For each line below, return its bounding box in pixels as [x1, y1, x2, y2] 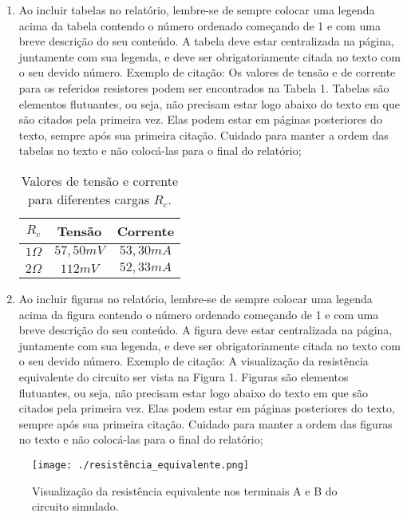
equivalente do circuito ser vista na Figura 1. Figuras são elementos [18, 368, 349, 385]
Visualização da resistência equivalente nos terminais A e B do [32, 482, 338, 499]
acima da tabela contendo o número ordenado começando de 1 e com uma [18, 17, 381, 34]
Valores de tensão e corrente [21, 171, 179, 190]
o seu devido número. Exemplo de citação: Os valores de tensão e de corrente [18, 64, 396, 81]
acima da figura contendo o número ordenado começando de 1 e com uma [18, 306, 379, 322]
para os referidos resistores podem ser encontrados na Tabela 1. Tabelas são [18, 79, 389, 96]
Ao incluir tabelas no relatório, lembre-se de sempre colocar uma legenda [18, 2, 375, 18]
